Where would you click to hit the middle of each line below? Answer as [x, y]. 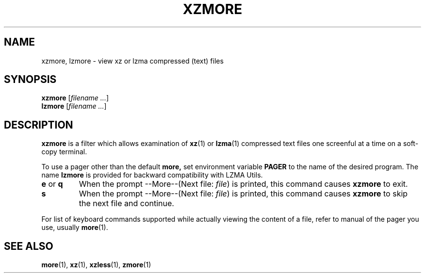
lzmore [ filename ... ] [74, 106]
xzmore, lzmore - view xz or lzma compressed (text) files [132, 61]
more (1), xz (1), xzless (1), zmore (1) [96, 265]
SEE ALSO [29, 246]
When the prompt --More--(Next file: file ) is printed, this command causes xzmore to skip [243, 194]
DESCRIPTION [39, 125]
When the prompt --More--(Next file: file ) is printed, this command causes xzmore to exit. [243, 184]
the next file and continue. [126, 204]
